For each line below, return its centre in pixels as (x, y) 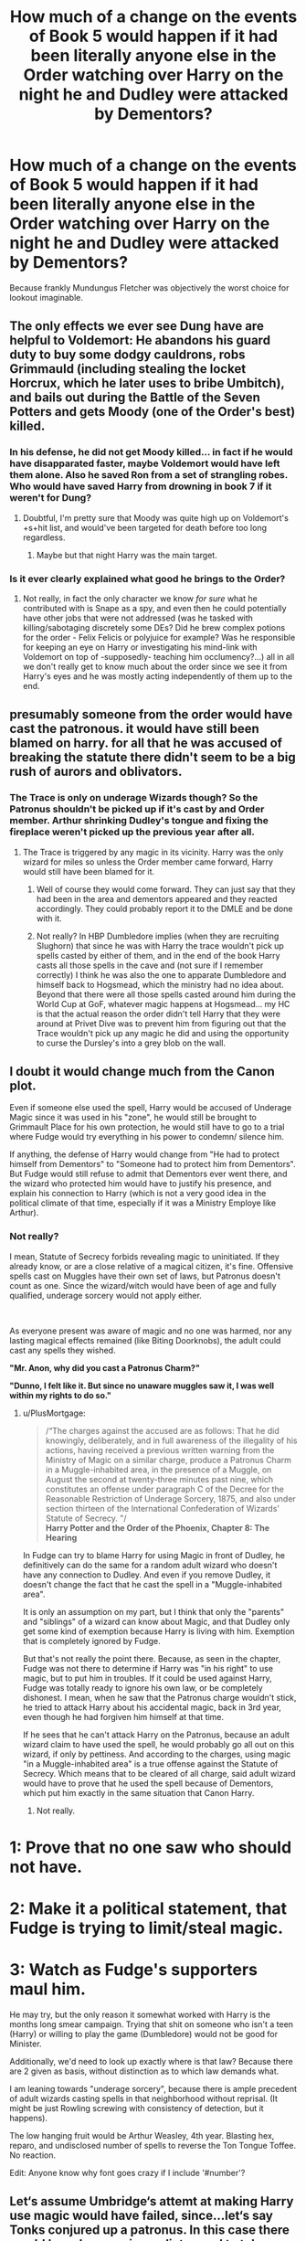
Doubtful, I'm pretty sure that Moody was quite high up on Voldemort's (156, 517)
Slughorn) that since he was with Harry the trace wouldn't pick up (160, 945)
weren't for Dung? (51, 498)
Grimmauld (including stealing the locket (128, 369)
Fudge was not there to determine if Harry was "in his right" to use (148, 1668)
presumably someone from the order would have (151, 715)
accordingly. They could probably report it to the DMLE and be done (164, 908)
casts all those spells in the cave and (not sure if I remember (150, 965)
